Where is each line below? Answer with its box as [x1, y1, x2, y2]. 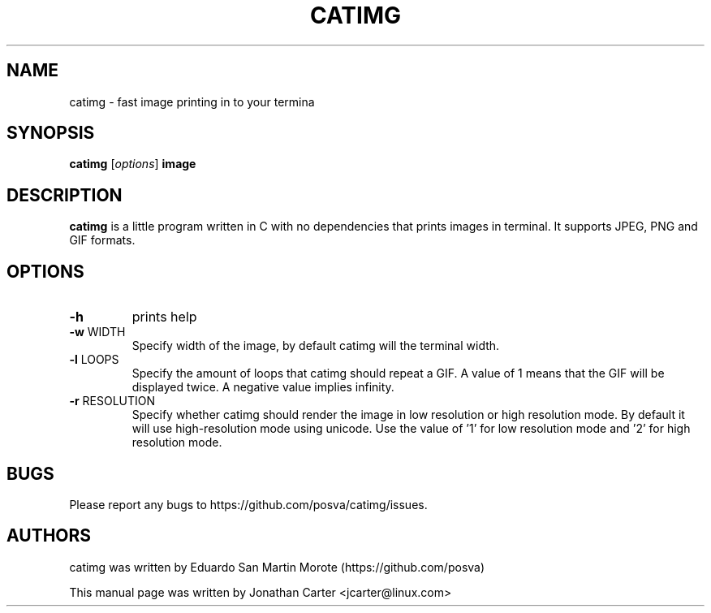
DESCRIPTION [6, 184, 123, 205]
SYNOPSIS [6, 123, 95, 144]
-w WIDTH [69, 325, 126, 339]
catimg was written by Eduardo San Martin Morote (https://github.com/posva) [69, 559, 485, 574]
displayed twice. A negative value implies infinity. [131, 380, 394, 395]
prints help [131, 309, 197, 326]
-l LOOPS [69, 352, 119, 367]
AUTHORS [6, 525, 92, 546]
